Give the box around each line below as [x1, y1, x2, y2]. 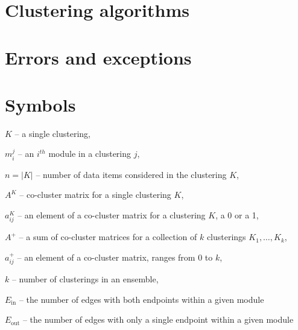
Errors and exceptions [5, 45, 192, 69]
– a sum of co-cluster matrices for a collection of [19, 230, 197, 243]
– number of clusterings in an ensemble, [11, 273, 159, 285]
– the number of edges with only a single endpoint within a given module [22, 313, 294, 326]
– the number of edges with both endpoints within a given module [19, 293, 264, 305]
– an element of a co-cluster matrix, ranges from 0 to [17, 250, 213, 263]
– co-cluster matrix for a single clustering [19, 188, 171, 201]
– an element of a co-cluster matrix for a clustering [17, 209, 206, 221]
